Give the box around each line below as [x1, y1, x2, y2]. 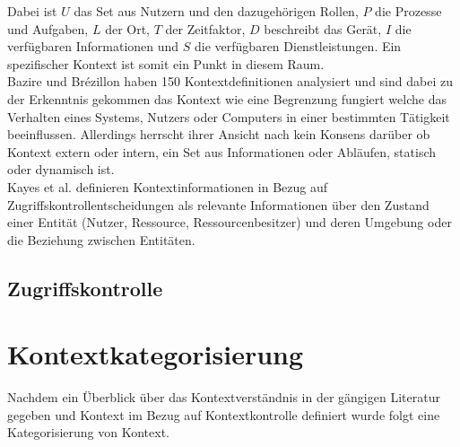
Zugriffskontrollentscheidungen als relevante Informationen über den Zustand [7, 195, 430, 214]
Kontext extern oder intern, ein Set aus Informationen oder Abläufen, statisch [7, 142, 437, 161]
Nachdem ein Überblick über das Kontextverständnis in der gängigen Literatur [7, 388, 440, 407]
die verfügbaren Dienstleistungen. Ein [195, 37, 402, 56]
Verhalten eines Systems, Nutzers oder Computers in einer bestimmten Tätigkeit [7, 107, 450, 126]
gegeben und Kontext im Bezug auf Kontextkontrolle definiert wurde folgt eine [7, 405, 440, 424]
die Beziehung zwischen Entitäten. [7, 230, 195, 249]
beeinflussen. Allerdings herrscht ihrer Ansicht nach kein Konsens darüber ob [7, 125, 430, 144]
